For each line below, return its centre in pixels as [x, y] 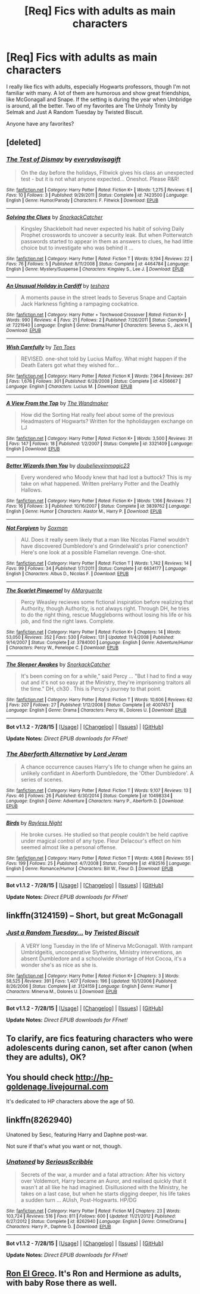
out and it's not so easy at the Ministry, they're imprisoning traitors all [106, 682]
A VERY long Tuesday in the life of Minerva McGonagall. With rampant [107, 945]
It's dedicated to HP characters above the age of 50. [71, 1101]
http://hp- [94, 1078]
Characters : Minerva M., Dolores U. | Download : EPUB [62, 991]
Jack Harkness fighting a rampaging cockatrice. [80, 304]
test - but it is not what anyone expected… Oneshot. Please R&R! [100, 179]
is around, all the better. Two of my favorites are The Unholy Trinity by [92, 105]
